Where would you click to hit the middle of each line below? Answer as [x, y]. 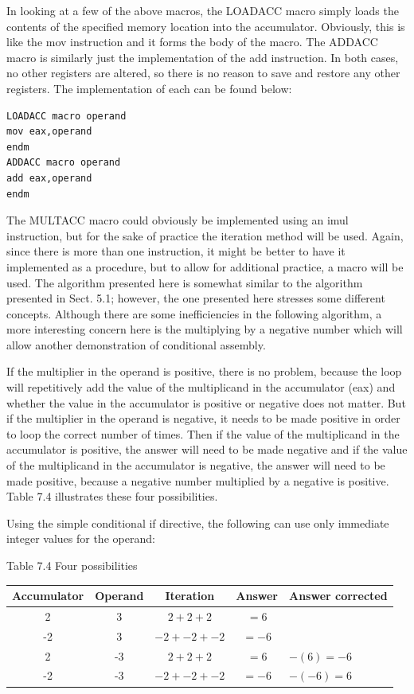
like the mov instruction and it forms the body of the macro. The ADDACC [192, 42]
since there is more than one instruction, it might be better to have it [176, 251]
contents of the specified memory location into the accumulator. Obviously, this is [206, 26]
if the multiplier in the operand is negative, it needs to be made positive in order [203, 418]
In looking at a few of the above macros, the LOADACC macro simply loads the [203, 10]
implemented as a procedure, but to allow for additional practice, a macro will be [205, 266]
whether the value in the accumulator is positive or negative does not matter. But [206, 402]
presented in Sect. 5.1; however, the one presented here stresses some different [196, 298]
